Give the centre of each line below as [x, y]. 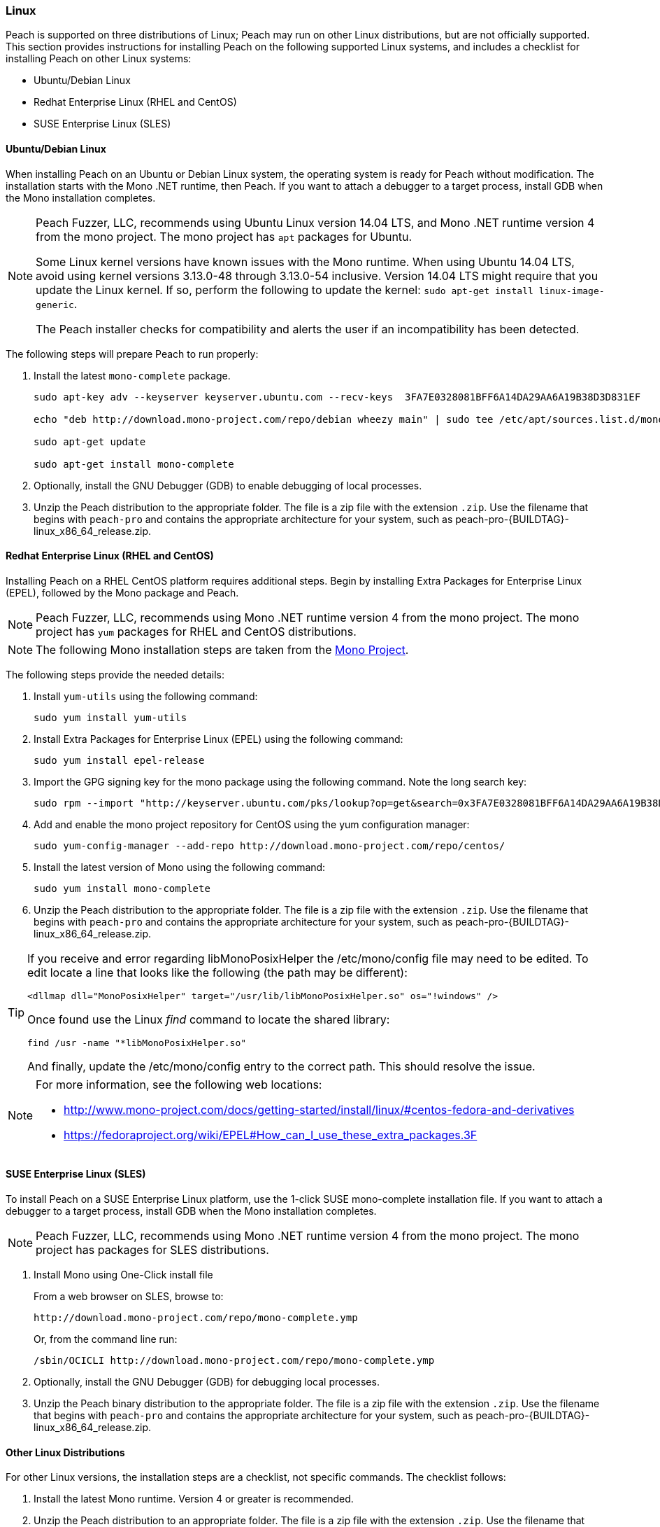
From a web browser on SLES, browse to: [129, 1297]
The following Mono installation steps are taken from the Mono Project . [222, 649]
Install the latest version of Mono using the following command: [180, 867]
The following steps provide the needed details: [115, 674]
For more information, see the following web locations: [179, 1084]
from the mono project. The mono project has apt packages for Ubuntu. [224, 236]
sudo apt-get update [90, 441]
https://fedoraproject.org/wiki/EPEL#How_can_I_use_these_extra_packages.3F [271, 1135]
